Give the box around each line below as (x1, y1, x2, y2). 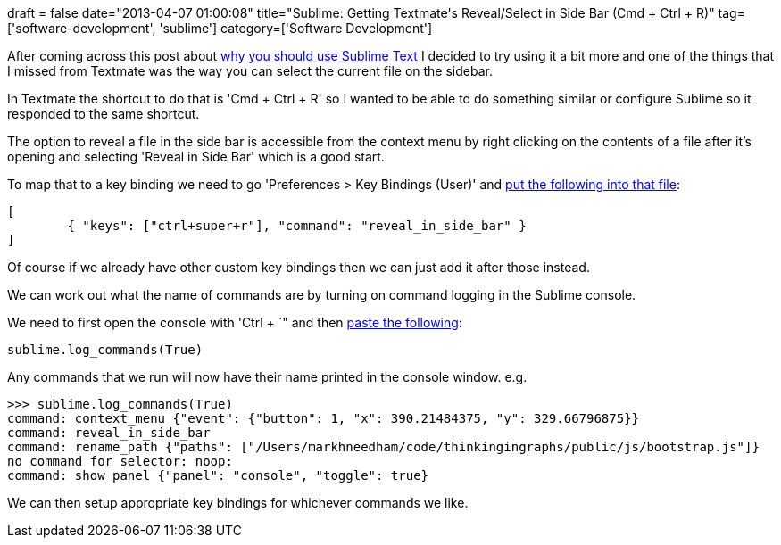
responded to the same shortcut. (7, 106, 200, 121)
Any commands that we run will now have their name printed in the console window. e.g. (7, 369, 528, 384)
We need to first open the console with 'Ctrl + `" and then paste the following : (7, 315, 462, 330)
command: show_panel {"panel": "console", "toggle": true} (7, 468, 429, 483)
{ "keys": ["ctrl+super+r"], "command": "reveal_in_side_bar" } (67, 219, 527, 233)
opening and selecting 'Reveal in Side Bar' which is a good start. (7, 149, 385, 164)
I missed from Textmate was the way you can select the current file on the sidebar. (7, 63, 493, 78)
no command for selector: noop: (7, 454, 233, 468)
